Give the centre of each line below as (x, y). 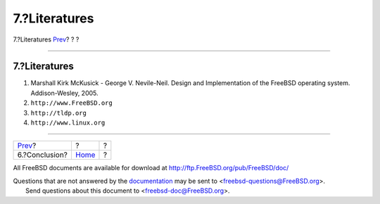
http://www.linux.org (68, 123)
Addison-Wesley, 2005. (64, 93)
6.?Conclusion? (43, 155)
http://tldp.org (59, 113)
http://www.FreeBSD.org (71, 103)
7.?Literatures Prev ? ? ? (46, 39)
